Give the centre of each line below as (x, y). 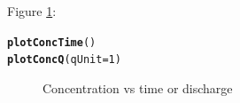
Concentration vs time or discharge (138, 87)
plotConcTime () (52, 42)
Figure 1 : (32, 11)
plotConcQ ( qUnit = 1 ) (64, 60)
